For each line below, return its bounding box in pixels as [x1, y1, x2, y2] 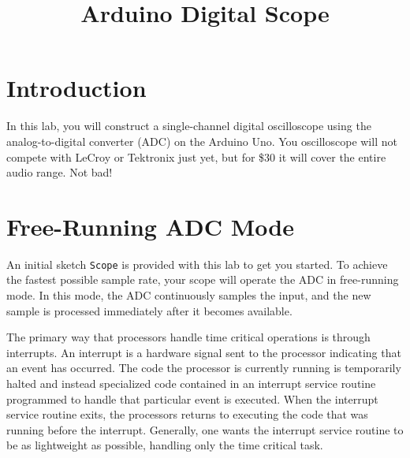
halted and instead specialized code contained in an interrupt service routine [6, 375, 376, 392]
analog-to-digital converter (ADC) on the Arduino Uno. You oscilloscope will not [6, 132, 397, 149]
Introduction [6, 72, 147, 104]
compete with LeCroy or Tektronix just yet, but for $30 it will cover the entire [6, 148, 386, 165]
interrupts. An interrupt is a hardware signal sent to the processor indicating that [6, 344, 401, 360]
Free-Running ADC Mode [6, 210, 294, 242]
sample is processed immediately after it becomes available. [6, 302, 293, 318]
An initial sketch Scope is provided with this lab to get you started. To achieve [6, 255, 388, 272]
